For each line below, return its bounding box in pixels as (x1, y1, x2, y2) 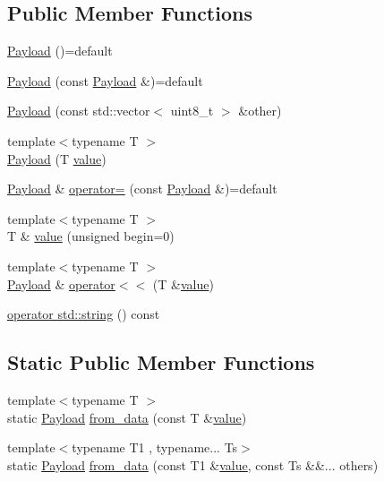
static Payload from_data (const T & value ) (7, 408, 247, 426)
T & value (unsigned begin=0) (7, 227, 175, 245)
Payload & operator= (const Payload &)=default (7, 179, 277, 198)
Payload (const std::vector (7, 101, 150, 120)
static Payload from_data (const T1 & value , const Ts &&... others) (7, 455, 379, 474)
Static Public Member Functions (7, 348, 315, 376)
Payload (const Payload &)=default (7, 71, 203, 90)
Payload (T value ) (7, 149, 107, 167)
